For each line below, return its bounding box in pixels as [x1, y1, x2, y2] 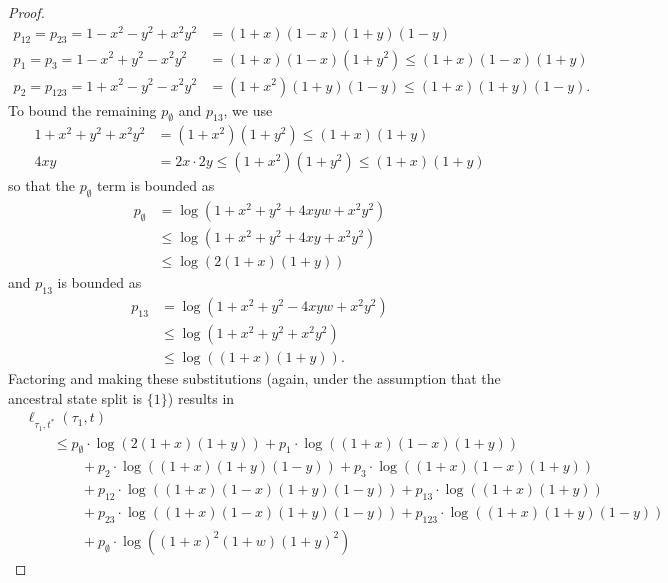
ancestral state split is [8, 387, 143, 408]
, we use [223, 99, 273, 120]
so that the [8, 175, 75, 196]
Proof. [8, 2, 45, 22]
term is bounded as [97, 175, 215, 196]
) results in [167, 387, 235, 408]
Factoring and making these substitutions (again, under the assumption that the [8, 368, 501, 389]
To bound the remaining [8, 99, 157, 120]
